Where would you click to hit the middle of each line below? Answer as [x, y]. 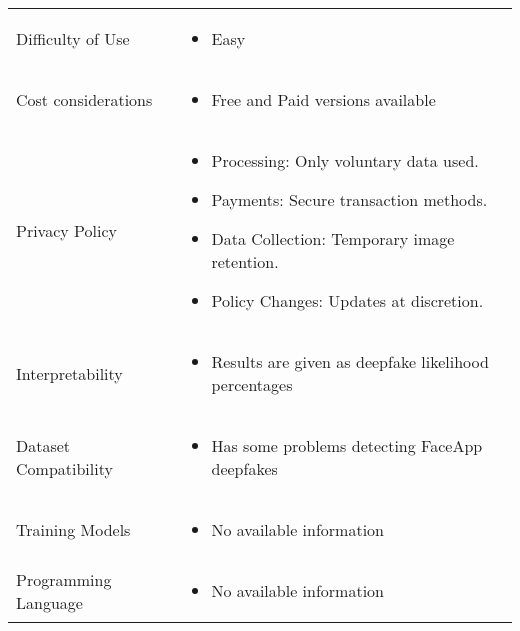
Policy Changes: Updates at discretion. [347, 300]
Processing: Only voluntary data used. [345, 160]
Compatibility [64, 468]
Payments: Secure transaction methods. [349, 199]
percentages [252, 384]
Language [49, 602]
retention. [245, 261]
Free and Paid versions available [323, 99]
